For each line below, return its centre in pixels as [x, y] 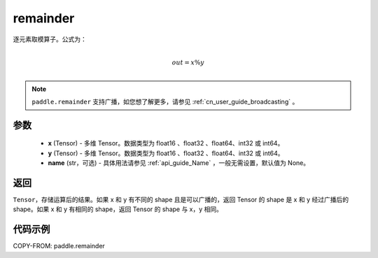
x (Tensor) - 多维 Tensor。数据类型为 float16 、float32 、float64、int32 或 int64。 [166, 143]
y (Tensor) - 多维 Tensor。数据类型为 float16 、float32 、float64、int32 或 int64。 [166, 153]
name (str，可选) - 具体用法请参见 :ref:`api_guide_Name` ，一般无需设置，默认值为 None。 [179, 163]
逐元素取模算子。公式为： [50, 39]
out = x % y [188, 62]
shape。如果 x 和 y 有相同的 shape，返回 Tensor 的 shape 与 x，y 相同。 [118, 209]
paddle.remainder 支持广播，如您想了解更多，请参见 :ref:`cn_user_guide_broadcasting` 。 [165, 101]
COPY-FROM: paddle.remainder [59, 246]
